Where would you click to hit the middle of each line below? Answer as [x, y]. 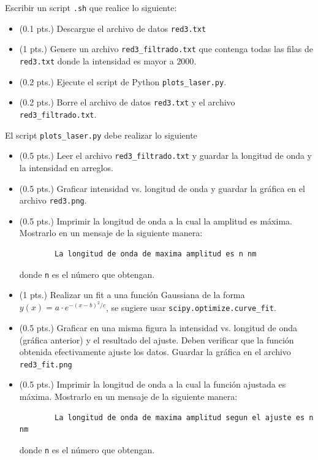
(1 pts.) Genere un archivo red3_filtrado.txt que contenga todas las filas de [166, 49]
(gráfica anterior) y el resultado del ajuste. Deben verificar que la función [157, 339]
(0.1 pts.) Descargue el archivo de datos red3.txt [113, 28]
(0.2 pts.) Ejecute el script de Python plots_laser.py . [123, 81]
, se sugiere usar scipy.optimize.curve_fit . [191, 307]
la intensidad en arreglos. [66, 167]
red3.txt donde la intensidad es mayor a [97, 60]
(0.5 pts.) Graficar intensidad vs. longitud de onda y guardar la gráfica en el [162, 188]
